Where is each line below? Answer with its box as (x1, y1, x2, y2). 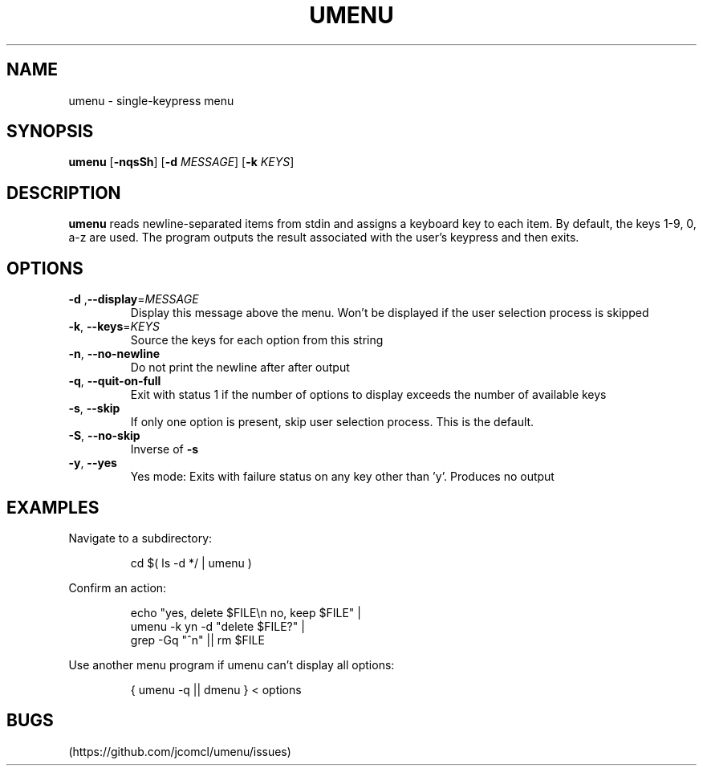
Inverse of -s (130, 442, 199, 457)
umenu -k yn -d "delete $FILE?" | (130, 619, 305, 633)
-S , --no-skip (68, 429, 140, 443)
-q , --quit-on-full (68, 374, 161, 388)
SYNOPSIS (6, 121, 94, 142)
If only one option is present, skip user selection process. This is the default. (130, 415, 534, 429)
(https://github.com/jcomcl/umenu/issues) (68, 744, 291, 758)
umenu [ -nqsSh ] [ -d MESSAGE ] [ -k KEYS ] (68, 155, 295, 169)
